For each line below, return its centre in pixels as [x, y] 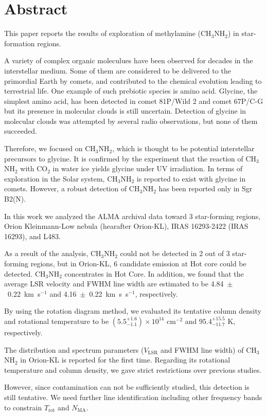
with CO [34, 168]
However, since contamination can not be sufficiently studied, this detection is [127, 387]
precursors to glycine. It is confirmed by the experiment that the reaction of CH [130, 158]
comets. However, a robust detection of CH [72, 188]
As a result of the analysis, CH [53, 253]
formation [20, 43]
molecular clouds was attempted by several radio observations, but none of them [131, 121]
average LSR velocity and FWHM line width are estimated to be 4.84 [114, 284]
